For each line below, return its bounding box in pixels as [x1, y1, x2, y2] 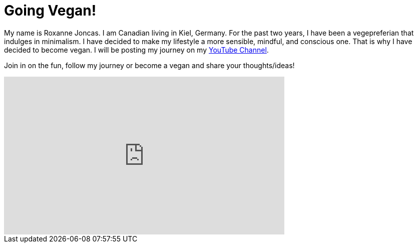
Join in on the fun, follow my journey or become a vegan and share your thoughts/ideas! [4, 61, 295, 70]
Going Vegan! [4, 2, 97, 19]
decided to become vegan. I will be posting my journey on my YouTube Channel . [4, 45, 269, 54]
